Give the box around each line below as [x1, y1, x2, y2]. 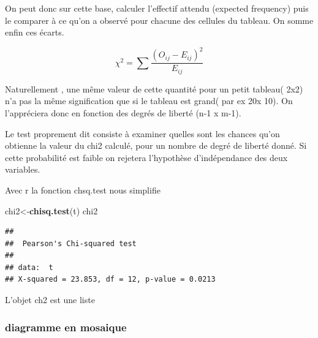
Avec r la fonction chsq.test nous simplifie [5, 183, 161, 196]
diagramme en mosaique [5, 319, 127, 334]
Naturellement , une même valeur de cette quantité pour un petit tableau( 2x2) [5, 82, 303, 95]
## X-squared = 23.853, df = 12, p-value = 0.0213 [5, 275, 216, 284]
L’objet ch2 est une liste [5, 293, 95, 306]
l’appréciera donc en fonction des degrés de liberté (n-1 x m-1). [5, 106, 241, 119]
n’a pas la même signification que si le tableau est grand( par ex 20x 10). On [5, 94, 293, 107]
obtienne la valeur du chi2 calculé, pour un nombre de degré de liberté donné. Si [5, 139, 307, 152]
